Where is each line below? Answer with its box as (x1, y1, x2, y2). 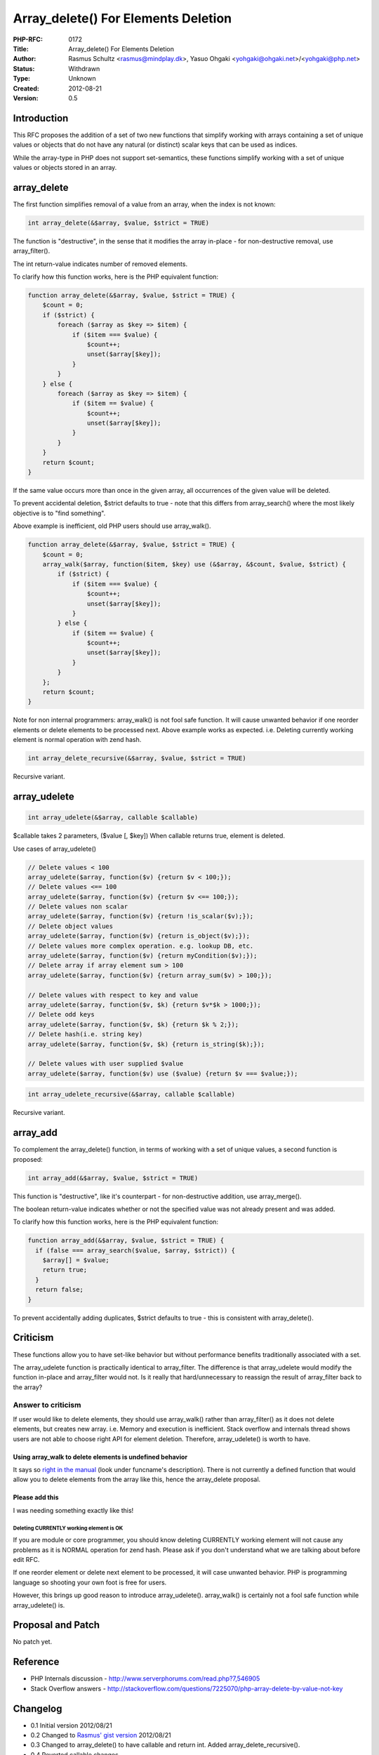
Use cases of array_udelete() (13, 845, 97, 853)
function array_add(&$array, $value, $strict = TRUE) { (27, 1236, 225, 1245)
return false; (35, 1285, 84, 1294)
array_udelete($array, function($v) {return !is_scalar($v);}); (27, 913, 254, 920)
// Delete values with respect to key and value (27, 991, 199, 999)
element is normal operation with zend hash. (13, 736, 142, 744)
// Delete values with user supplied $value (27, 1060, 184, 1068)
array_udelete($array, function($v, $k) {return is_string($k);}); (27, 1040, 265, 1048)
